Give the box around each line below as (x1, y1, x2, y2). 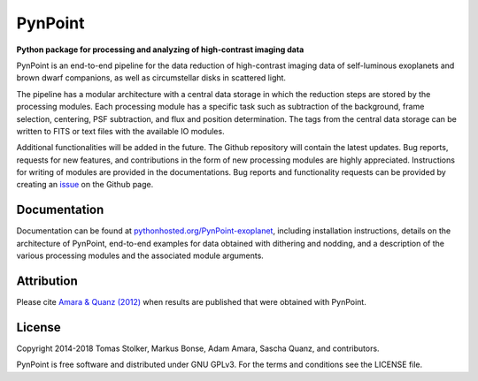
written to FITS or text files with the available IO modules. (16, 126, 225, 136)
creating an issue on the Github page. (16, 179, 154, 190)
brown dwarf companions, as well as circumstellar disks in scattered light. (16, 72, 287, 83)
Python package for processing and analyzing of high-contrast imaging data (16, 44, 305, 55)
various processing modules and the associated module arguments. (16, 250, 265, 261)
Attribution (16, 273, 79, 288)
